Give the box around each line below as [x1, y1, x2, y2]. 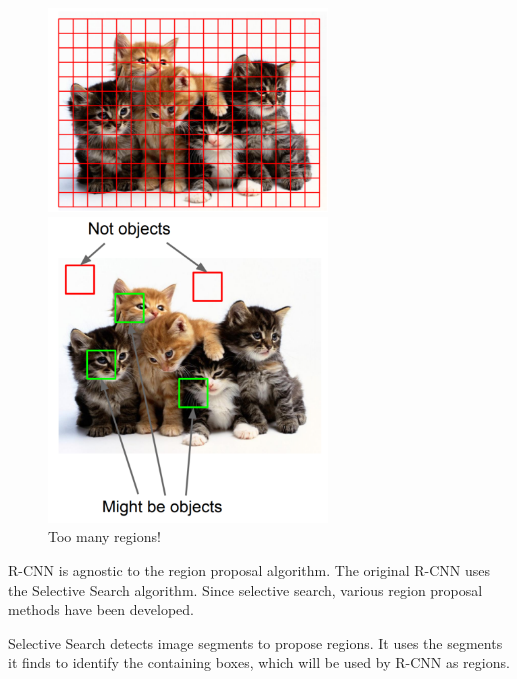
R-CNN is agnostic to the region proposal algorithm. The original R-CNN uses [8, 559, 490, 580]
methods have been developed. [8, 599, 194, 620]
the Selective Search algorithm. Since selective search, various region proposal [8, 579, 483, 600]
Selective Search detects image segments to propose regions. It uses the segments [8, 632, 503, 653]
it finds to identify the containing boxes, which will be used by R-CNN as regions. [8, 652, 510, 673]
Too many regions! [48, 526, 161, 547]
